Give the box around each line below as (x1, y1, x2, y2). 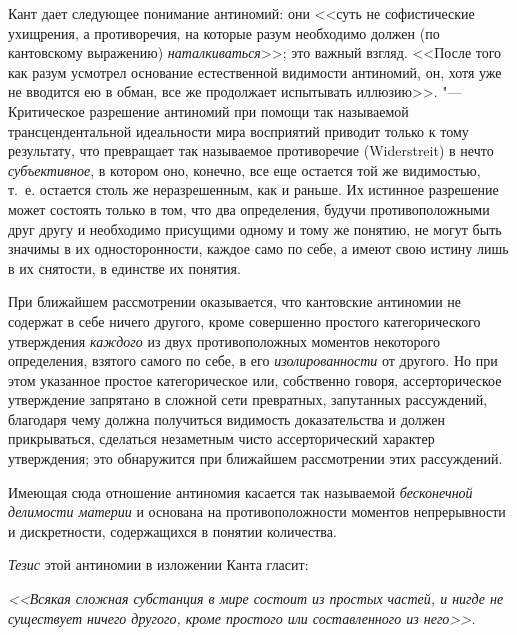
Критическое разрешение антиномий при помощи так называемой (8, 100, 409, 121)
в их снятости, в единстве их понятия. (8, 257, 241, 278)
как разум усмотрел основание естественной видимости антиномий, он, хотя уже (8, 61, 502, 82)
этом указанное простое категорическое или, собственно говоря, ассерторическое (8, 369, 502, 390)
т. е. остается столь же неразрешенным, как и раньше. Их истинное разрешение (8, 179, 499, 200)
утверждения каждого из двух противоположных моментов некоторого (8, 330, 440, 351)
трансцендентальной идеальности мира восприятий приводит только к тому (8, 120, 469, 141)
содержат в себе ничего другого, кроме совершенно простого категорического (8, 310, 481, 331)
